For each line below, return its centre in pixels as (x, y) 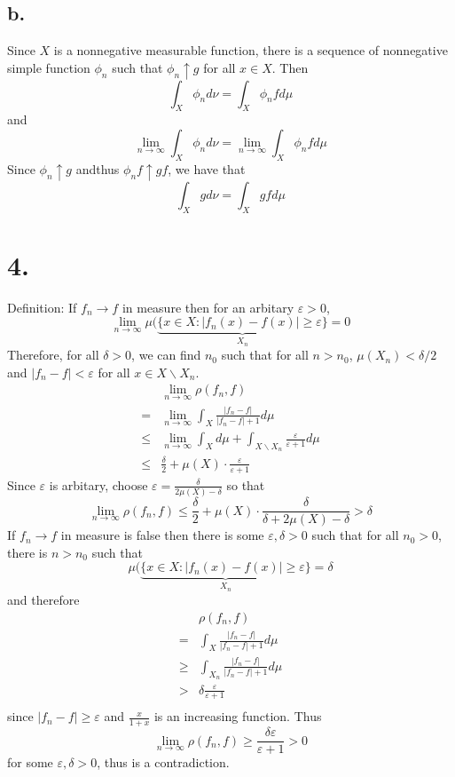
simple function (49, 67)
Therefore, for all (53, 355)
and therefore (43, 600)
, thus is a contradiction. (163, 762)
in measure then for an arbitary (208, 307)
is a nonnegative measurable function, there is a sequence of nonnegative (251, 50)
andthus (98, 168)
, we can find (166, 355)
